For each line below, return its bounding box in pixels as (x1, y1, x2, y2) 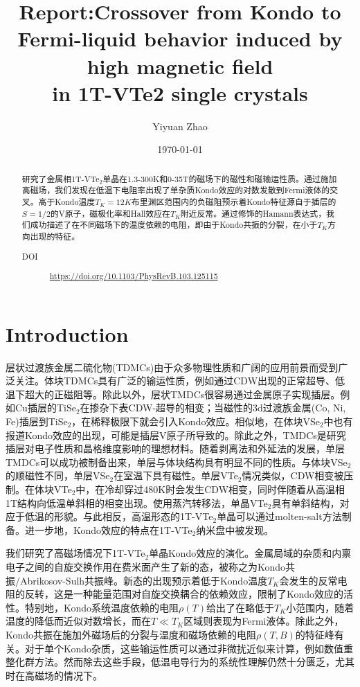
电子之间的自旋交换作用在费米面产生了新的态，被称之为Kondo (6, 559, 286, 573)
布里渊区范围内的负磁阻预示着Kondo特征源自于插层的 (131, 195, 336, 207)
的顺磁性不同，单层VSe (6, 468, 110, 483)
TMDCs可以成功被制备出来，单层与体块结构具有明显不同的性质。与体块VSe (6, 454, 348, 469)
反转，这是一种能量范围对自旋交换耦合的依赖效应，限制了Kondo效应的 (24, 587, 344, 601)
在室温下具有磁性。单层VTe (114, 468, 238, 483)
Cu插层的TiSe (15, 400, 76, 415)
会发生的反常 (279, 573, 338, 587)
